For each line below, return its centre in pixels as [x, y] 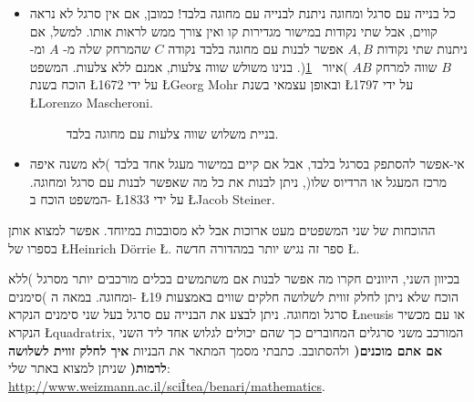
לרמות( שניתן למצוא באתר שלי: [89, 368]
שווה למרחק [407, 66]
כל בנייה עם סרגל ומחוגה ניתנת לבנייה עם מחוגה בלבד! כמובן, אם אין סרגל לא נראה [242, 13]
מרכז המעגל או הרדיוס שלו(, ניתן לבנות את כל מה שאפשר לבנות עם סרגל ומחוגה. [238, 181]
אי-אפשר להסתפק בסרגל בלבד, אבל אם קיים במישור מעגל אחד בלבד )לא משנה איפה [247, 164]
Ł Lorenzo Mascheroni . [91, 102]
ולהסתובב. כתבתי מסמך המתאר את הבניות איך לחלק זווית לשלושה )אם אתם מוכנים [226, 350]
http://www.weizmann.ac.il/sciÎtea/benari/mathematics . [167, 385]
